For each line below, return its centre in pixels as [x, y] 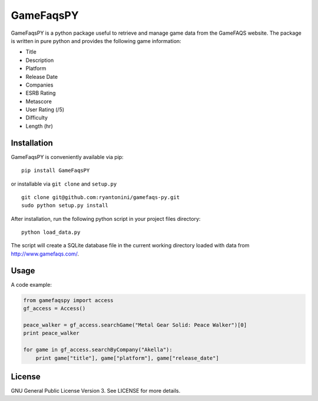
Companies [39, 85]
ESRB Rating [41, 93]
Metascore [39, 101]
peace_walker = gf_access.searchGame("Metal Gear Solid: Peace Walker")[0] [135, 325]
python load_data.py [51, 232]
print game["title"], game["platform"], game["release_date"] [127, 358]
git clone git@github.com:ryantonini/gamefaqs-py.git [100, 197]
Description [40, 60]
